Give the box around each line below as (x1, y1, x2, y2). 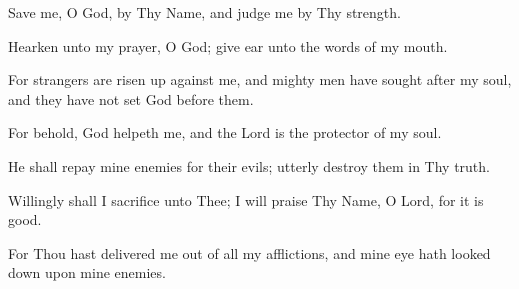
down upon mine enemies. (8, 262, 166, 283)
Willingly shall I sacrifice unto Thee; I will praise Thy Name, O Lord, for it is (8, 189, 484, 210)
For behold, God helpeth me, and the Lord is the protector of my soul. (8, 122, 442, 143)
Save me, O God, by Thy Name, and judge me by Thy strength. (8, 2, 401, 22)
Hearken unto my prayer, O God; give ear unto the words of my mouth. (8, 35, 448, 56)
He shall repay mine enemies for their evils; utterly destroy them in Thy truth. (8, 155, 490, 176)
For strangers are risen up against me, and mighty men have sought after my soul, (8, 69, 512, 90)
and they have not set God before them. (8, 88, 254, 109)
